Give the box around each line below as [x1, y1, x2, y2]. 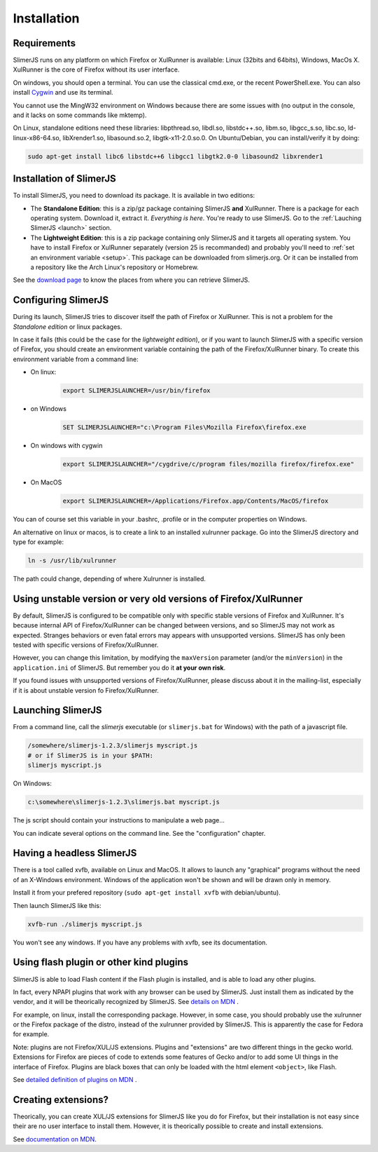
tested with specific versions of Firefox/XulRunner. [13, 640, 159, 649]
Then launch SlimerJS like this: [13, 901, 101, 909]
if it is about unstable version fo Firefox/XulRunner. [13, 686, 159, 694]
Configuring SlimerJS [13, 294, 108, 306]
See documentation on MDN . [13, 1134, 97, 1143]
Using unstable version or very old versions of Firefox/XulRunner [13, 592, 303, 604]
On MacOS [30, 478, 62, 487]
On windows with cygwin [30, 442, 103, 450]
